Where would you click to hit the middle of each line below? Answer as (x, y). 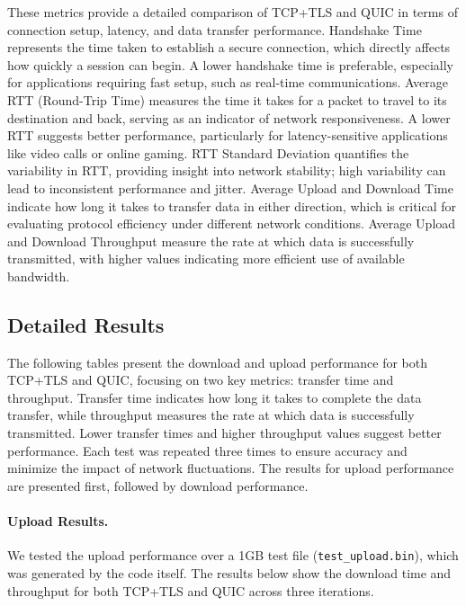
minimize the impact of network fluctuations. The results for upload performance (231, 468)
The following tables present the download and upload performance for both (218, 362)
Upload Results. (58, 521)
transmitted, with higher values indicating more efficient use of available (206, 258)
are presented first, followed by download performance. (158, 485)
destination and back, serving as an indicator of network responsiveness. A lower (229, 117)
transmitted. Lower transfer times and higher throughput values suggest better (224, 433)
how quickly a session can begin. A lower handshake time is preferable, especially (230, 64)
